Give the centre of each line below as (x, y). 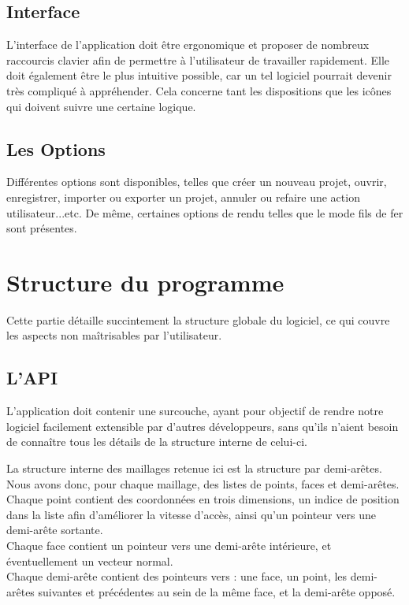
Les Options (56, 148)
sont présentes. (42, 228)
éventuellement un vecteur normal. (90, 560)
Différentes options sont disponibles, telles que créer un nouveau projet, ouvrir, (197, 182)
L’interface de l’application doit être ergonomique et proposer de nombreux (188, 45)
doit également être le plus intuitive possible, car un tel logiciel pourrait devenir (199, 75)
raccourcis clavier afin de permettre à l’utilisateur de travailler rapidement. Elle (198, 59)
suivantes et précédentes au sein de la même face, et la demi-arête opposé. (217, 591)
